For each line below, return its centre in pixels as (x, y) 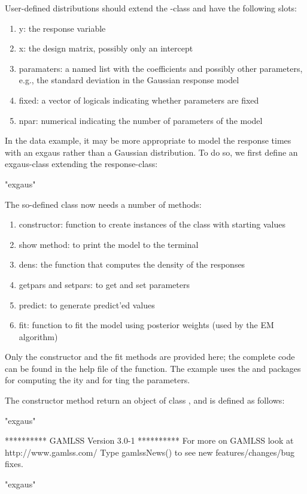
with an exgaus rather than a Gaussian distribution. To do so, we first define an (151, 152)
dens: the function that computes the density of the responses (132, 264)
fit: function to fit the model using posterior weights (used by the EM (146, 325)
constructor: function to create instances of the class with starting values (152, 224)
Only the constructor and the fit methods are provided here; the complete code (150, 357)
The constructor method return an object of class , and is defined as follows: (145, 400)
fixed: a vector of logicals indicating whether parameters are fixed (139, 100)
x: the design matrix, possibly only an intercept (106, 48)
